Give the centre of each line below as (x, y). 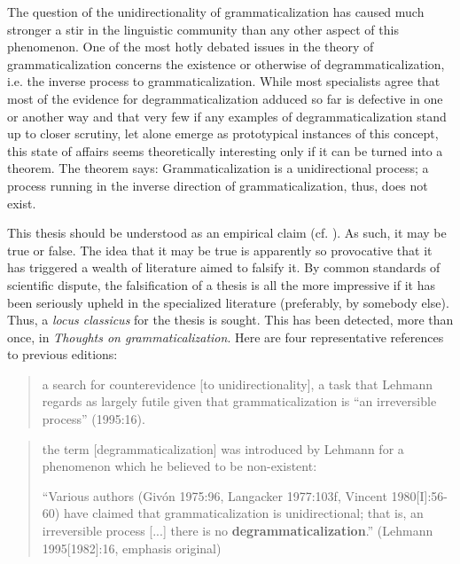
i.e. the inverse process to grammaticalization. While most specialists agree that (224, 81)
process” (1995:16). (94, 419)
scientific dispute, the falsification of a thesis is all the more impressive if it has (221, 284)
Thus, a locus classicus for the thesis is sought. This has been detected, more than (230, 320)
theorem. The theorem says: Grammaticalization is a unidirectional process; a (218, 168)
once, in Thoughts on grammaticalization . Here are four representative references (226, 337)
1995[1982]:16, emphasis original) (132, 548)
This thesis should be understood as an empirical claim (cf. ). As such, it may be (227, 233)
